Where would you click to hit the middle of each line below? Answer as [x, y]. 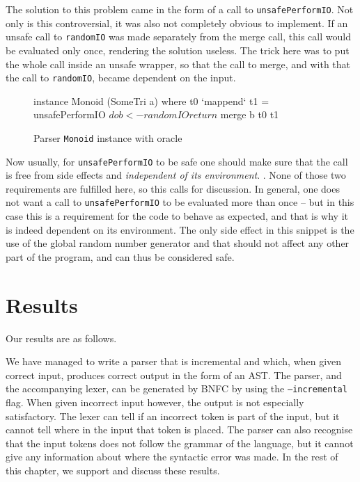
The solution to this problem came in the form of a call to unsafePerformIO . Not [180, 9]
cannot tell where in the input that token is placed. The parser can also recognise [179, 429]
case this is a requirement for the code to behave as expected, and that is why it [177, 216]
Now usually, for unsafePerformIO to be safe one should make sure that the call [177, 161]
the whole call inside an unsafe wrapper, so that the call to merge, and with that [178, 64]
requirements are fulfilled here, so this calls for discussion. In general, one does [173, 188]
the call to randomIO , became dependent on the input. [121, 78]
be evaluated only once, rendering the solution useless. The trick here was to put [178, 50]
